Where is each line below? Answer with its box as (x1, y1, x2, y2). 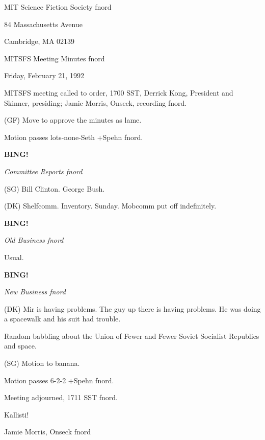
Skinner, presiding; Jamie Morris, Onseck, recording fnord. (4, 97, 187, 108)
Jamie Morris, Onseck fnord (4, 426, 91, 437)
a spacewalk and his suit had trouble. (4, 313, 121, 324)
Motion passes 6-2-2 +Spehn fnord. (4, 375, 114, 385)
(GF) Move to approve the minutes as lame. (4, 114, 142, 125)
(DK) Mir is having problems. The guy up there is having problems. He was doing (4, 303, 261, 314)
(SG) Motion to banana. (4, 358, 80, 368)
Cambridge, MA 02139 (4, 36, 75, 47)
